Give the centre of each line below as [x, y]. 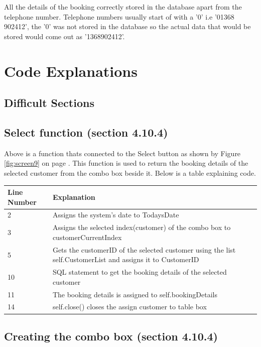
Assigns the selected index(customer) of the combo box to [142, 227]
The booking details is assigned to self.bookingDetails [135, 294]
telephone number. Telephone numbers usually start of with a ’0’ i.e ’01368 [119, 16]
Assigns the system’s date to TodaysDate [116, 215]
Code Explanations [71, 71]
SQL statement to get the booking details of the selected [140, 272]
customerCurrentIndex [87, 237]
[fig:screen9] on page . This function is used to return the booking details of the [126, 163]
